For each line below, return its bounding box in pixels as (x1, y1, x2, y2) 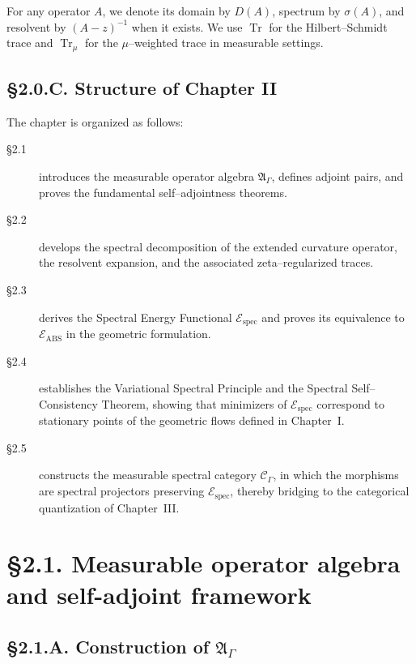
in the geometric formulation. (66, 325, 211, 342)
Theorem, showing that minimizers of (101, 395, 287, 412)
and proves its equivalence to (261, 308, 405, 325)
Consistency (39, 395, 98, 412)
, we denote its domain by (102, 2, 231, 19)
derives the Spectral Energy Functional (39, 308, 232, 325)
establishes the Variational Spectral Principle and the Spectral (39, 379, 348, 396)
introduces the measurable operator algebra (39, 168, 254, 185)
